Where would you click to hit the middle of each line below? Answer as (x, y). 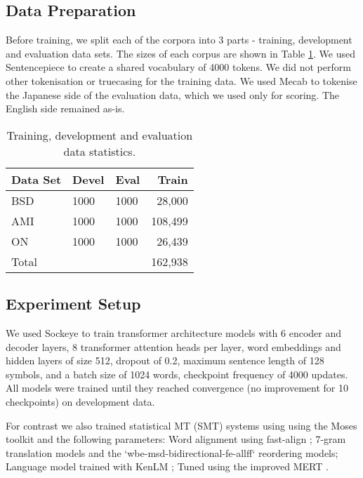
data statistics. (100, 151)
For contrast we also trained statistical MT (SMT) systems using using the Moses (181, 425)
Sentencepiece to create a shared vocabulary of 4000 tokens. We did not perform (178, 67)
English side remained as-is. (65, 108)
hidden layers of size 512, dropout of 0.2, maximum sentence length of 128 (165, 360)
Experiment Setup (73, 304)
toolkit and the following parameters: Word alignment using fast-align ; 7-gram (176, 439)
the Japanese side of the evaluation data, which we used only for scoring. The (173, 94)
